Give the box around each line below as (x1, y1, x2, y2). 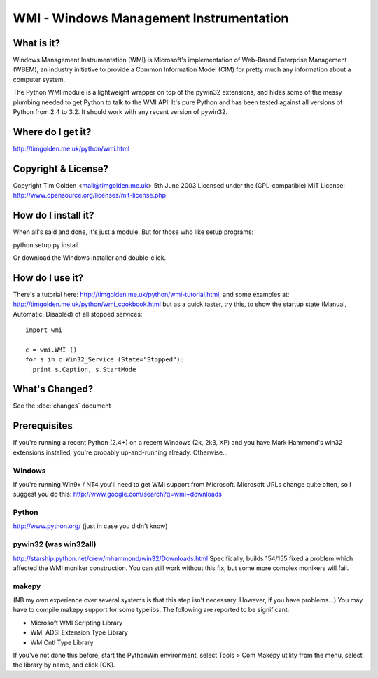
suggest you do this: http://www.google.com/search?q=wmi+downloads (13, 490, 222, 499)
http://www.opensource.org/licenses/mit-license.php (13, 191, 167, 200)
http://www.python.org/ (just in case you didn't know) (13, 522, 168, 530)
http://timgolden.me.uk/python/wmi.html (13, 144, 129, 153)
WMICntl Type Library (30, 638, 94, 646)
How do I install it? (13, 209, 94, 221)
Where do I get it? (13, 126, 92, 138)
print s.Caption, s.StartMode (32, 365, 136, 373)
